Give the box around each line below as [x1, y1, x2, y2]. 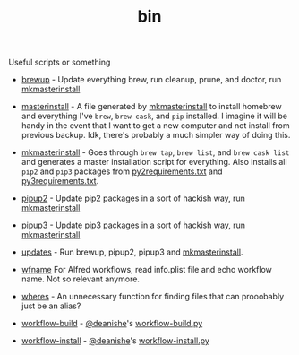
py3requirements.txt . [21, 176, 99, 186]
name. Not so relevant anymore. [21, 273, 141, 284]
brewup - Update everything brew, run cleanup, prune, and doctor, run [21, 74, 282, 85]
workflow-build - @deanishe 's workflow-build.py [21, 318, 203, 329]
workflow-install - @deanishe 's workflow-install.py [21, 335, 209, 346]
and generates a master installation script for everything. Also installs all [21, 157, 287, 168]
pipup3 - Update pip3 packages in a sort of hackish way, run [21, 220, 246, 230]
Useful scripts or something [8, 56, 111, 68]
